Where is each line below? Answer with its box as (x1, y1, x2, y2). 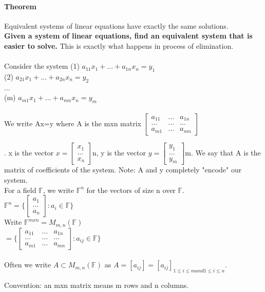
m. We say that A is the (185, 147, 261, 158)
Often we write (4, 259, 51, 270)
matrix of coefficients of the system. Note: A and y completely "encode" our (4, 164, 242, 175)
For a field (4, 184, 36, 195)
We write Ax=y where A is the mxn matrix (4, 118, 141, 128)
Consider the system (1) (4, 61, 80, 71)
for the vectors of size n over (86, 184, 176, 195)
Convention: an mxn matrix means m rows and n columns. (4, 280, 189, 290)
